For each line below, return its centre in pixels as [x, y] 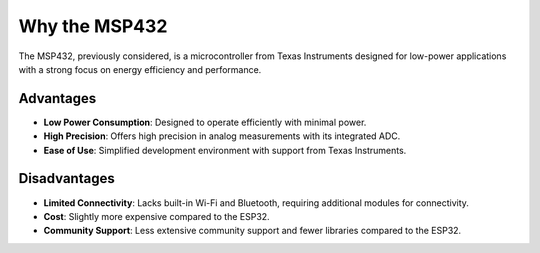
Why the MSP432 [93, 26]
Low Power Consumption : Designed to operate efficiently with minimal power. [205, 122]
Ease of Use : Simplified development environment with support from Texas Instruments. [225, 150]
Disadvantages [66, 178]
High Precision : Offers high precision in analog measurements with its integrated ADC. [222, 136]
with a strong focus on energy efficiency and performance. [140, 69]
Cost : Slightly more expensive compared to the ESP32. [156, 216]
